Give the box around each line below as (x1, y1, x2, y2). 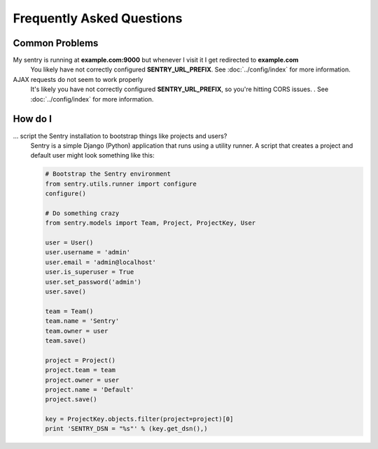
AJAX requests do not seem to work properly (13, 75, 143, 83)
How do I (13, 113, 52, 125)
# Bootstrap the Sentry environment (45, 170, 171, 178)
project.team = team (45, 366, 115, 374)
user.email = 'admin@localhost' (45, 258, 157, 266)
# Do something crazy (45, 209, 120, 217)
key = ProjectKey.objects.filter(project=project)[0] (45, 415, 234, 423)
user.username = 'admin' (45, 249, 131, 256)
